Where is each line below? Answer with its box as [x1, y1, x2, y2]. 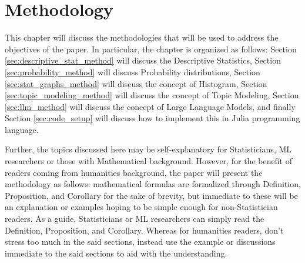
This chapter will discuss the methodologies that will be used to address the [5, 31, 279, 44]
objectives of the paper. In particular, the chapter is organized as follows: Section [5, 42, 297, 55]
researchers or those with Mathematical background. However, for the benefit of [5, 155, 292, 167]
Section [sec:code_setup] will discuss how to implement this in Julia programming [5, 112, 300, 124]
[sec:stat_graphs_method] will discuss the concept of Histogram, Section [5, 77, 267, 89]
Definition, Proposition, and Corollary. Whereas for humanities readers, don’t [5, 224, 284, 236]
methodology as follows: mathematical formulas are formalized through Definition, [5, 178, 301, 190]
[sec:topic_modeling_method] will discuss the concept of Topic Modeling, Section [5, 89, 299, 101]
